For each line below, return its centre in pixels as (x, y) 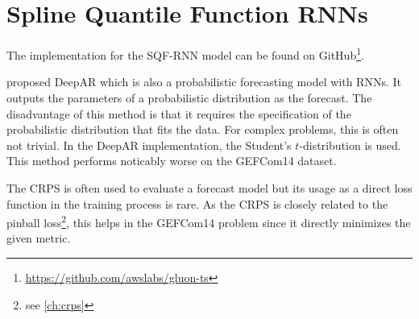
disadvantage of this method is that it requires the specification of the (179, 113)
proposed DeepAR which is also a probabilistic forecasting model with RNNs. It (204, 82)
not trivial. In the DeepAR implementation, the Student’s (149, 145)
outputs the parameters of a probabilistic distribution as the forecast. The (189, 97)
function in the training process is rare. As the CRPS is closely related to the (197, 203)
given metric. (39, 238)
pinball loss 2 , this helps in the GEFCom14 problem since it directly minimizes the (209, 221)
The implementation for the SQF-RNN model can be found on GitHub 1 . (185, 54)
